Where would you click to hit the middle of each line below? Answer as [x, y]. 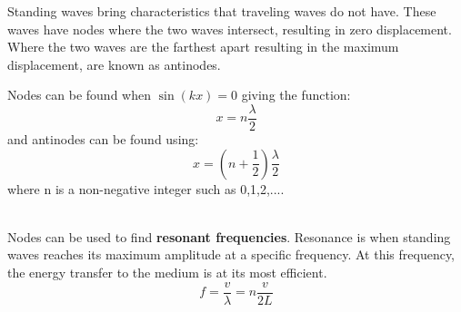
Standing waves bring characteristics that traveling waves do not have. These [222, 11]
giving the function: [296, 95]
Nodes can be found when [79, 95]
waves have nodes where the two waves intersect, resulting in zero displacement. [230, 29]
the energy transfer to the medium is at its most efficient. [167, 272]
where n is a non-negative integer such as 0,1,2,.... [146, 188]
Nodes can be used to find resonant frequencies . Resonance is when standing [229, 236]
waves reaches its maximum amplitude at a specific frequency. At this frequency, [231, 254]
